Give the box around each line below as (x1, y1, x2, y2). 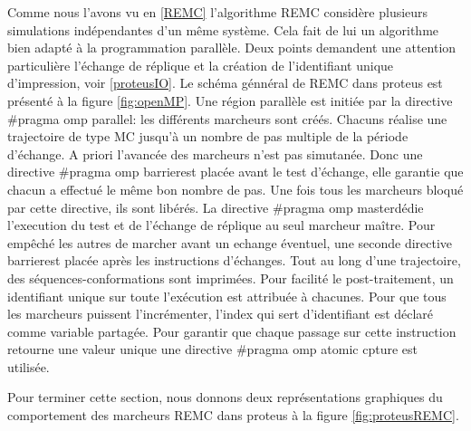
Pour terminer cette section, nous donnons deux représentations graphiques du (7, 388, 443, 407)
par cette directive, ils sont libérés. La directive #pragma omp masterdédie (7, 197, 424, 216)
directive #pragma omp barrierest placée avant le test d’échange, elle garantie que (7, 162, 464, 181)
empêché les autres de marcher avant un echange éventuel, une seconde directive (7, 233, 453, 252)
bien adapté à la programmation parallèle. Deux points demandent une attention (7, 38, 457, 57)
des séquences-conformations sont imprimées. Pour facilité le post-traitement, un (7, 268, 454, 287)
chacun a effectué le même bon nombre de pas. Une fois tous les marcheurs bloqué (7, 179, 464, 198)
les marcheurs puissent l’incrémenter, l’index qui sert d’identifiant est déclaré (7, 304, 434, 323)
